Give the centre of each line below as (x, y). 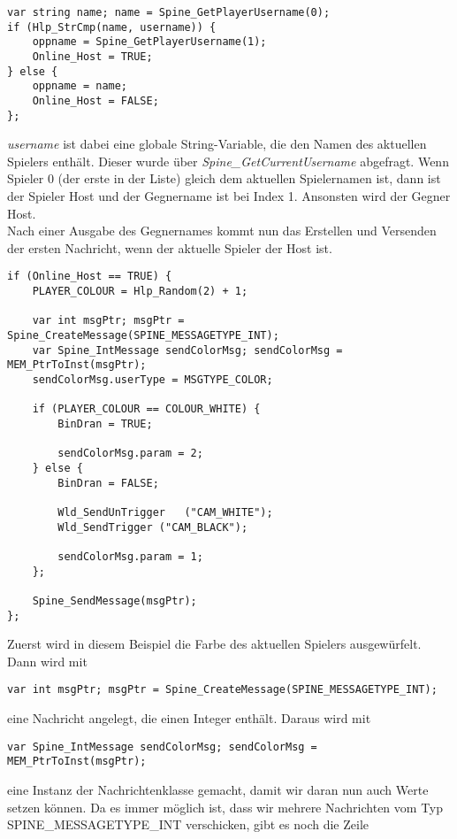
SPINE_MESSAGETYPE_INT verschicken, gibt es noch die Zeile (188, 824)
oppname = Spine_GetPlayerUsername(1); (149, 42)
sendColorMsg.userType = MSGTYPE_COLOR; (152, 380)
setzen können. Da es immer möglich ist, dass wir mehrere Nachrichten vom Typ (225, 807)
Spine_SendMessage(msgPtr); (114, 600)
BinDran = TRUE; (105, 423)
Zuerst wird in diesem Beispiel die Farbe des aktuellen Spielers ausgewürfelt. (214, 644)
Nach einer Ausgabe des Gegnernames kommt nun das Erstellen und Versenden (222, 231)
